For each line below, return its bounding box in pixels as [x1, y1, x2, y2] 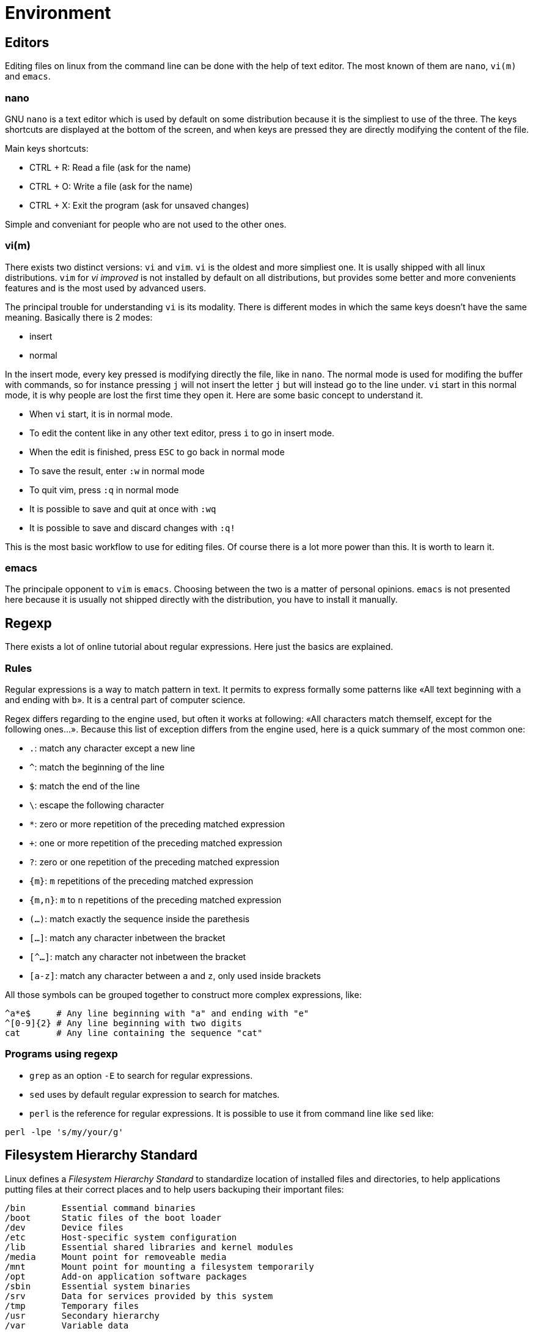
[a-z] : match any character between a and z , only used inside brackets [29, 971, 321, 982]
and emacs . [5, 71, 51, 82]
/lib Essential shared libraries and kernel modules [5, 1242, 294, 1252]
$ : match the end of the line [29, 781, 140, 792]
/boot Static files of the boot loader [5, 1212, 222, 1223]
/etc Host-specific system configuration [5, 1232, 237, 1242]
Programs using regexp [5, 1048, 118, 1060]
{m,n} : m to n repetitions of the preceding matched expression [29, 895, 282, 906]
